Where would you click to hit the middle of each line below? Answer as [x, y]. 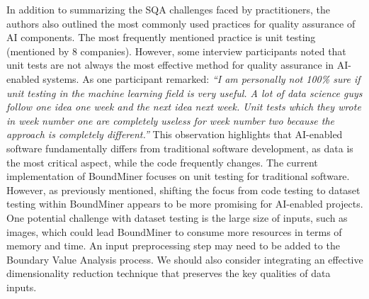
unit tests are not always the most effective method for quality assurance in [170, 65]
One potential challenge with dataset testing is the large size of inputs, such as [177, 217]
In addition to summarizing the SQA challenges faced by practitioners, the [168, 9]
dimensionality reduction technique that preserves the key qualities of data [169, 273]
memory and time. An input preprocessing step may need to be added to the [173, 246]
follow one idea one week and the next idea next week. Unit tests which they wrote [184, 107]
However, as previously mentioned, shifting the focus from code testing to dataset [183, 190]
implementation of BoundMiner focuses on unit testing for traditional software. [178, 176]
